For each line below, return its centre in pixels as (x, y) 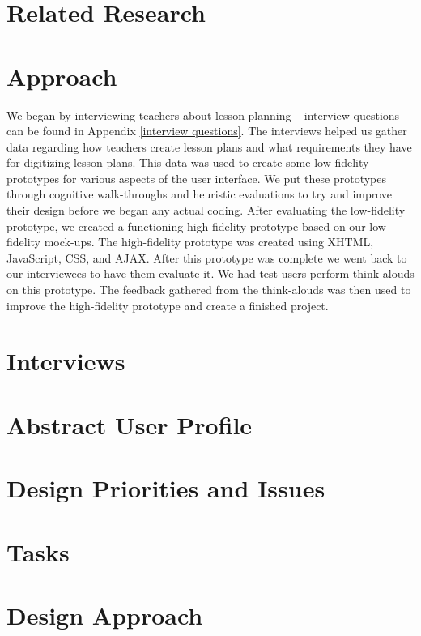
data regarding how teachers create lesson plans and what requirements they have (209, 146)
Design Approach (105, 615)
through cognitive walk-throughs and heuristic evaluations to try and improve (200, 194)
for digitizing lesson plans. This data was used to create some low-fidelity (188, 162)
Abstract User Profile (130, 424)
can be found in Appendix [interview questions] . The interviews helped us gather (207, 131)
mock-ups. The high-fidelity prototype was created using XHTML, (209, 242)
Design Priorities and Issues (166, 488)
